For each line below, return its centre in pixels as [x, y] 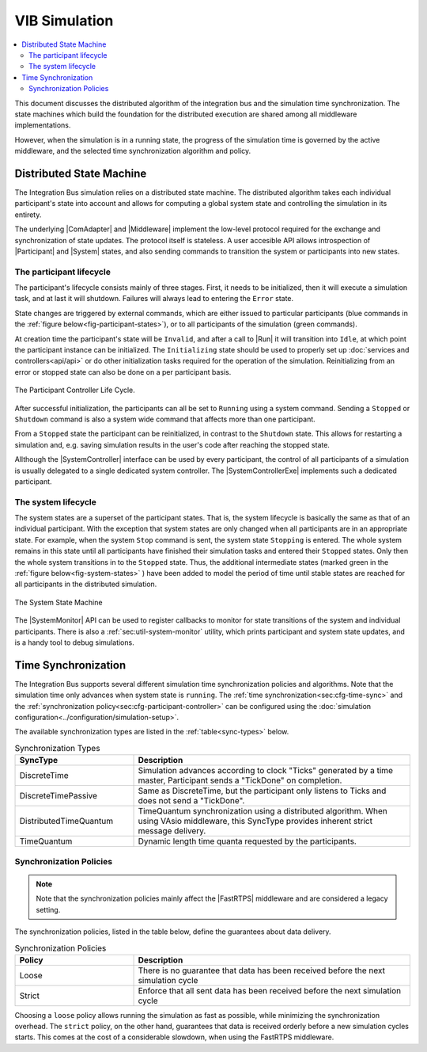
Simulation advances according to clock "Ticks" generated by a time [265, 771]
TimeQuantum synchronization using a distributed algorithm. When [263, 811]
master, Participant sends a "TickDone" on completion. [240, 780]
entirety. [28, 215]
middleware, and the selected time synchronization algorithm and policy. [133, 151]
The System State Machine [59, 602]
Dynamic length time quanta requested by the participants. [248, 841]
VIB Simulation [64, 21]
